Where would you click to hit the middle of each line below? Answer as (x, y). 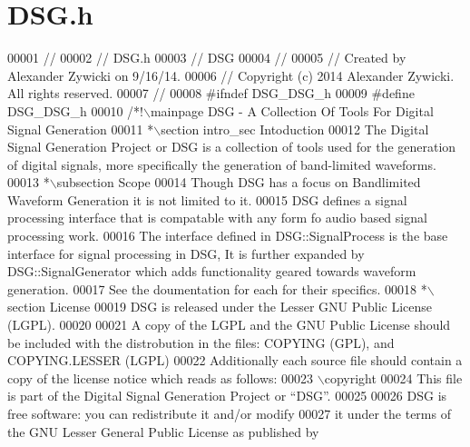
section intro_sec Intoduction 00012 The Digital (295, 129)
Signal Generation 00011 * (81, 129)
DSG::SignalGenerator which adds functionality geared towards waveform (212, 271)
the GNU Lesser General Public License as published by (163, 431)
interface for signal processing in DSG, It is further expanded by (186, 253)
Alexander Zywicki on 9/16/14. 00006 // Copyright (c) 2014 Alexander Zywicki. (231, 75)
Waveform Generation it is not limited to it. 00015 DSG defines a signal (207, 199)
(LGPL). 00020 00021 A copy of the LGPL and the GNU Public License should (229, 325)
